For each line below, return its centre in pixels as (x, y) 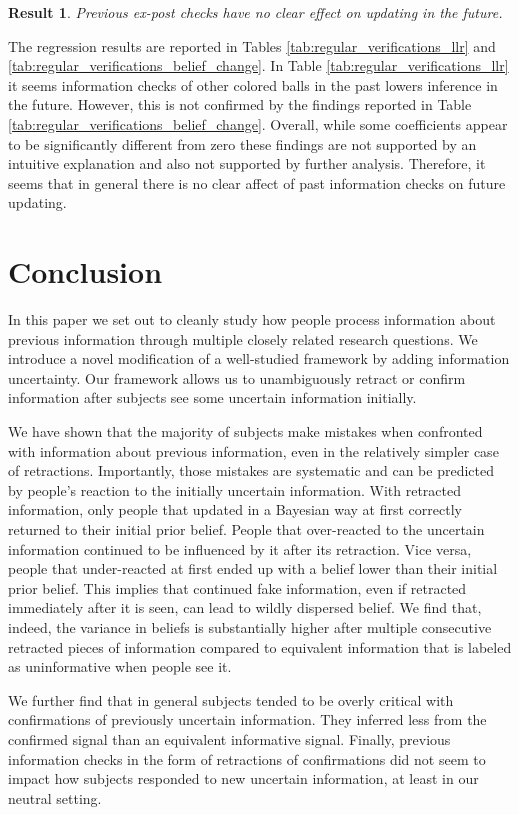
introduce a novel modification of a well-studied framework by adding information (259, 358)
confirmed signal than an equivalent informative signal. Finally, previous (229, 738)
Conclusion (85, 271)
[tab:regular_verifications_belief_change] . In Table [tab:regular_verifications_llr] (258, 65)
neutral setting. (55, 797)
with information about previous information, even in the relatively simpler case (253, 450)
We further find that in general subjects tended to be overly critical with (231, 699)
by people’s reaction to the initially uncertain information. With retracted (234, 489)
